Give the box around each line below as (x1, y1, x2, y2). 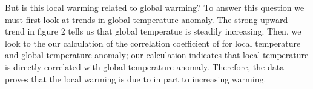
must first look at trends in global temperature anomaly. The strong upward (5, 13, 288, 25)
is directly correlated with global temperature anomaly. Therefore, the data (5, 60, 285, 73)
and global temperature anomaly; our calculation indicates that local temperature (5, 48, 309, 61)
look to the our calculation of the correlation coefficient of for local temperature (5, 36, 301, 49)
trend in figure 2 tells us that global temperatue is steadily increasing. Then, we (5, 25, 301, 38)
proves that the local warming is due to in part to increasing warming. (5, 72, 266, 85)
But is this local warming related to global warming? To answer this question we (5, 1, 305, 13)
